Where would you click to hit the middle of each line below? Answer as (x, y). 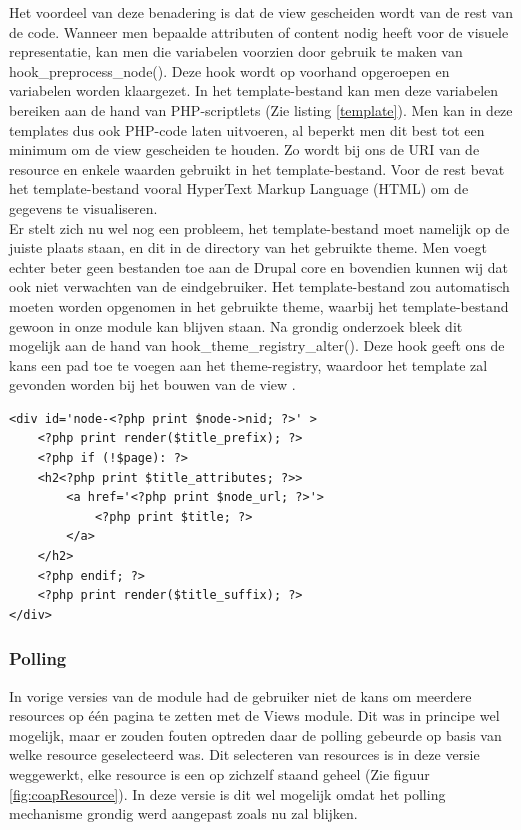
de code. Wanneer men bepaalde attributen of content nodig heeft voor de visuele (259, 31)
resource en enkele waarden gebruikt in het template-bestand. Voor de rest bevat (257, 168)
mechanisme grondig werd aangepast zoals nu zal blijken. (183, 813)
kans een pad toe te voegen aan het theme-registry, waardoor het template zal (248, 364)
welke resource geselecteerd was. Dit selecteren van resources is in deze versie (244, 754)
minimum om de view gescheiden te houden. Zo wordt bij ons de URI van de (244, 149)
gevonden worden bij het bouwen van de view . (152, 384)
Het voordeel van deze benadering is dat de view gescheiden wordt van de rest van (261, 12)
